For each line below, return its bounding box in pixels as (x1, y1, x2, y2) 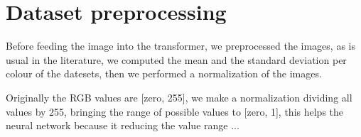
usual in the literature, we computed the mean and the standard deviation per (6, 52, 347, 67)
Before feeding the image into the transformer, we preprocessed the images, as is (6, 38, 355, 53)
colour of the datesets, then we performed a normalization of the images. (6, 66, 322, 81)
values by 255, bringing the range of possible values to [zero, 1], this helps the (6, 104, 344, 119)
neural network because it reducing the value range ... (6, 118, 239, 133)
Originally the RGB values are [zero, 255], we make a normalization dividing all (6, 89, 352, 104)
